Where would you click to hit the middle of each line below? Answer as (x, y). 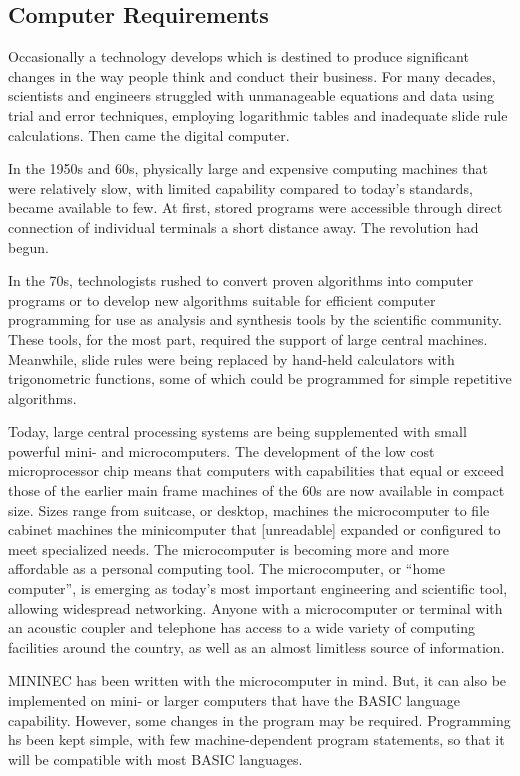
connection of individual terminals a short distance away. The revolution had (243, 226)
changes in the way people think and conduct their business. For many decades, (252, 75)
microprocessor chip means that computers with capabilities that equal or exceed (256, 470)
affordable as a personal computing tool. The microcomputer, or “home (227, 568)
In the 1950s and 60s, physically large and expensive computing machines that (248, 168)
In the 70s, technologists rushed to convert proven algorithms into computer (241, 280)
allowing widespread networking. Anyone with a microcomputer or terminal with (255, 607)
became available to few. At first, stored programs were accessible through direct (255, 207)
